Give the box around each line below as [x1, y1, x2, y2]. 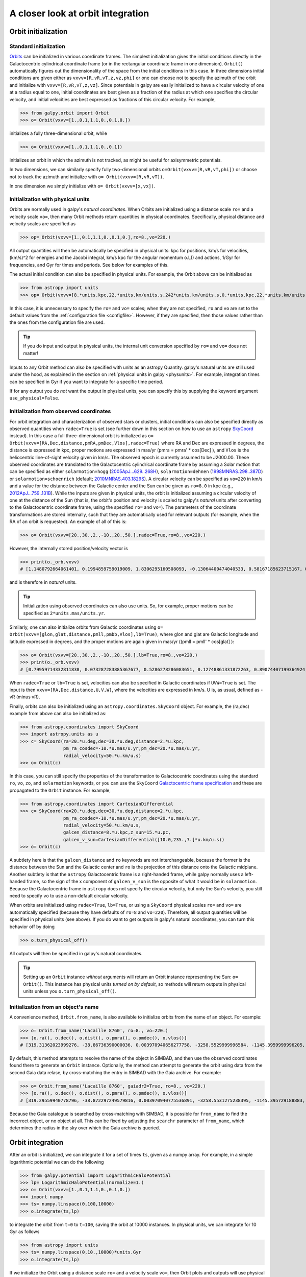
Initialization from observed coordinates [9, 408, 111, 415]
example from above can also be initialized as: [9, 711, 107, 717]
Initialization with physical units [9, 196, 90, 203]
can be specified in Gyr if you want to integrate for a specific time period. [9, 379, 163, 385]
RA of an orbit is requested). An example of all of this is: [9, 518, 127, 525]
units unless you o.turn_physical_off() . [23, 988, 117, 995]
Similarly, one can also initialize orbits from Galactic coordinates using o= [9, 624, 163, 630]
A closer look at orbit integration [9, 8, 149, 19]
